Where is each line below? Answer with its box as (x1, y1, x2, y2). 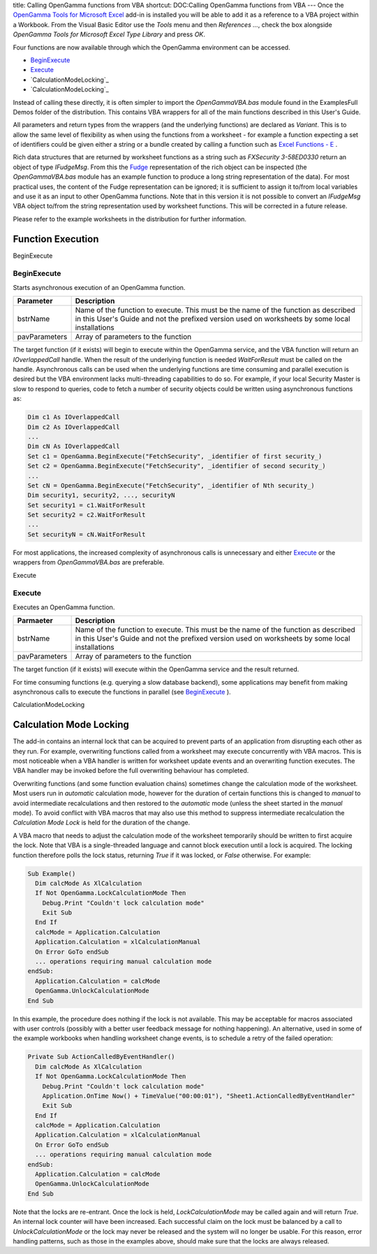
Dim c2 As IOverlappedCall (27, 423, 120, 431)
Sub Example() (27, 870, 76, 877)
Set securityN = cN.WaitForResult (27, 530, 146, 538)
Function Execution (13, 233, 99, 245)
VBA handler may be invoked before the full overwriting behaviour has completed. (13, 766, 249, 775)
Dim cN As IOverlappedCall (27, 442, 120, 451)
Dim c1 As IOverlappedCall (27, 413, 120, 421)
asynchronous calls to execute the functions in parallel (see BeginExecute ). (13, 687, 231, 696)
